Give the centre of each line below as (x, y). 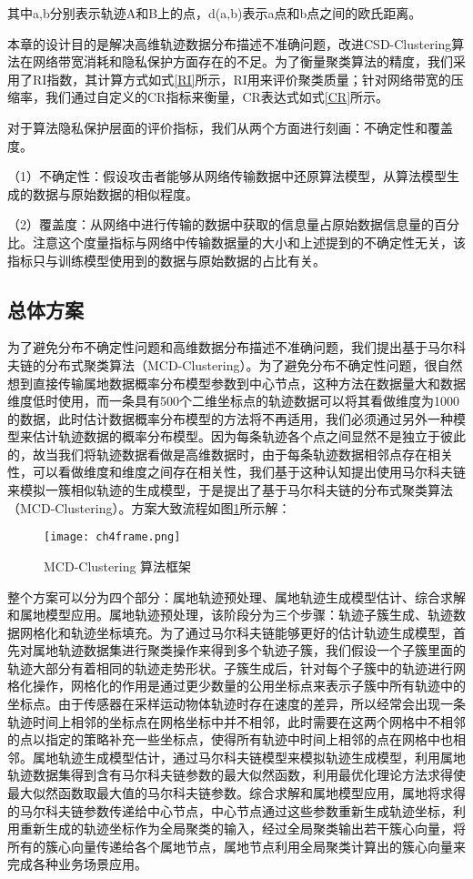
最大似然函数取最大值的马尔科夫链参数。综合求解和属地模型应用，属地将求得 (236, 793)
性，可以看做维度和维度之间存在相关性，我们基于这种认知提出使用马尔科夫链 (236, 472)
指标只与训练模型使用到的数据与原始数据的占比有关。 (166, 260)
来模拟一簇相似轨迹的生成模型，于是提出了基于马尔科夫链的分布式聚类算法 (230, 490)
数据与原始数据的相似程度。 (115, 193)
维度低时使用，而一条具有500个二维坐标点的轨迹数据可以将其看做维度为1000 (233, 401)
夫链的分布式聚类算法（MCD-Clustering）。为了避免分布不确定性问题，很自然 (235, 364)
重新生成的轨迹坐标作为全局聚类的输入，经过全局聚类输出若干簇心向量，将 (242, 828)
